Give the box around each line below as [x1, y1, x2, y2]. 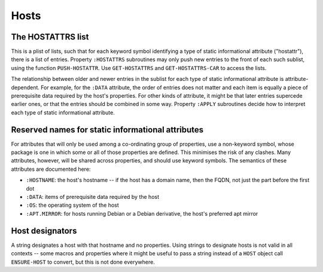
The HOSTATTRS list [11, 32, 89, 42]
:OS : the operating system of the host [26, 201, 119, 209]
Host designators [11, 225, 77, 236]
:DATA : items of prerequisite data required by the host [26, 194, 160, 201]
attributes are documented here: [11, 165, 91, 173]
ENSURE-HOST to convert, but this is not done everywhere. [11, 258, 156, 265]
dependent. [11, 84, 40, 91]
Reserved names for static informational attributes [11, 125, 204, 135]
